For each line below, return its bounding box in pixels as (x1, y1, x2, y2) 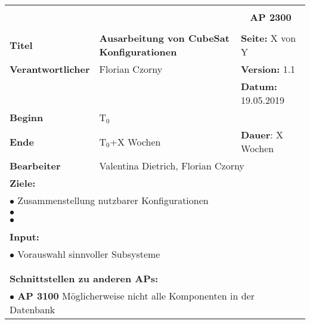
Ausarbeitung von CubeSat (99, 31, 230, 45)
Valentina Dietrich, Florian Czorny (99, 159, 244, 172)
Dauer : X (241, 128, 284, 141)
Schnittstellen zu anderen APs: (10, 271, 159, 285)
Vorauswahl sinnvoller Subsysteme (17, 247, 160, 261)
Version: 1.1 (241, 62, 296, 76)
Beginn (10, 110, 44, 124)
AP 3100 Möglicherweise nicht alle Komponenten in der (17, 289, 255, 303)
